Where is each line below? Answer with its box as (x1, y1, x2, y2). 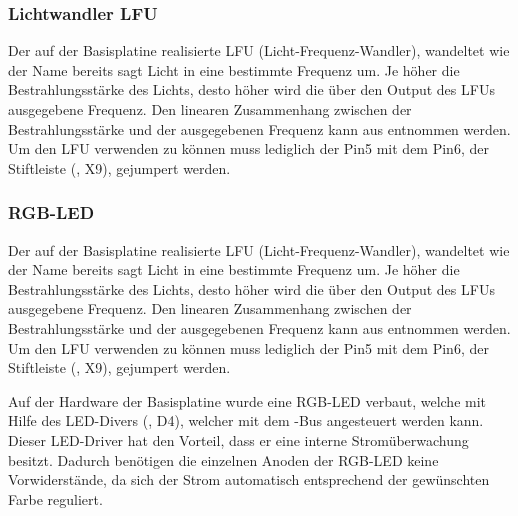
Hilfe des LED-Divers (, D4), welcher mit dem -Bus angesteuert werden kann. (8, 410, 484, 431)
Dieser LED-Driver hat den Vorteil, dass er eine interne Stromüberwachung (8, 429, 469, 450)
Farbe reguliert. (8, 488, 103, 509)
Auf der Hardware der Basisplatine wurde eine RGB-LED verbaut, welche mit (8, 390, 487, 411)
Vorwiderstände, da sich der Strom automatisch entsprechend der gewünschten (8, 469, 490, 490)
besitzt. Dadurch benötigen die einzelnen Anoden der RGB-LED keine (8, 449, 439, 470)
